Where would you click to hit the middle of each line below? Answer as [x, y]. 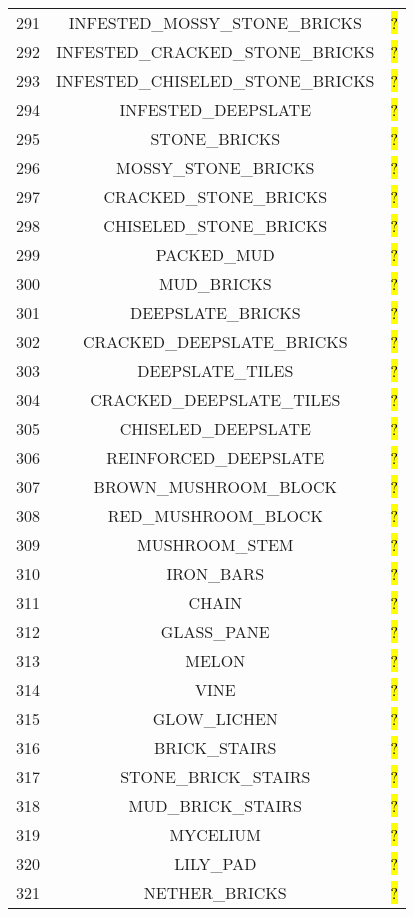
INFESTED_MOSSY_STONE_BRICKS [215, 22]
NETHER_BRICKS [215, 892]
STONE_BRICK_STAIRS [215, 776]
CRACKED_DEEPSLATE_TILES [215, 399]
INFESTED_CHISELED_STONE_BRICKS [215, 80]
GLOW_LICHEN [215, 718]
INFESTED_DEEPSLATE [215, 109]
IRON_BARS [215, 573]
